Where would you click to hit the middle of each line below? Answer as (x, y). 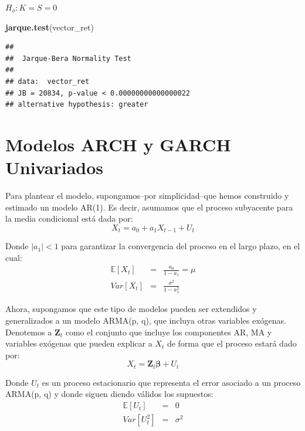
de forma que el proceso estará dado (232, 343)
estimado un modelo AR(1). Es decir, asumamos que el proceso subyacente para (149, 207)
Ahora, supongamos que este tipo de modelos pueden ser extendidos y (131, 309)
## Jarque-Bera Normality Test (68, 58)
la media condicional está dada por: (69, 218)
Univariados (55, 167)
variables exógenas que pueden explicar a (79, 343)
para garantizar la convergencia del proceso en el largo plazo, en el (181, 246)
